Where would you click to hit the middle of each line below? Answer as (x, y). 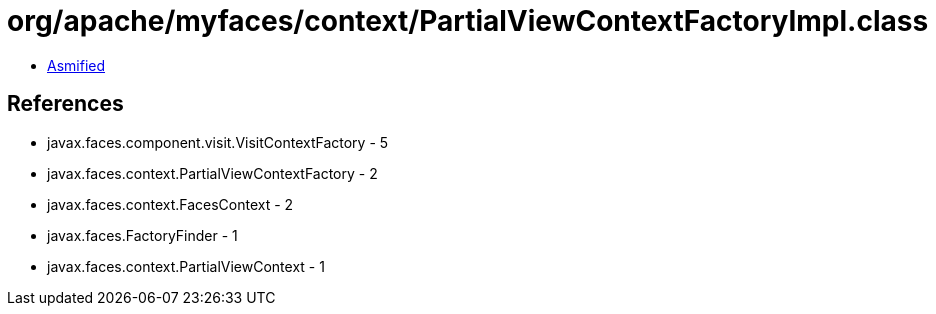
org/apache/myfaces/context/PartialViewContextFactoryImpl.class (468, 21)
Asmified (76, 65)
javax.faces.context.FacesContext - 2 (170, 204)
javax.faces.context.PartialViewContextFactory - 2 (212, 173)
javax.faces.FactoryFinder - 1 (142, 235)
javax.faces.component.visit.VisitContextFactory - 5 (218, 142)
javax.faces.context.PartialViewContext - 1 (186, 266)
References (65, 104)
